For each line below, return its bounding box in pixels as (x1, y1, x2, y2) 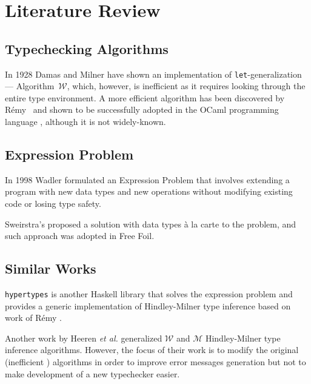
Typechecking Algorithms (5, 39, 169, 58)
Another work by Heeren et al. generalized (5, 331, 162, 344)
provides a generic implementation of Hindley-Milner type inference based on (5, 299, 291, 312)
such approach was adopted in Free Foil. (5, 229, 155, 242)
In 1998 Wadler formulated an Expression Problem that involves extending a (5, 173, 290, 186)
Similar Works (5, 259, 96, 278)
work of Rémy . (5, 311, 62, 324)
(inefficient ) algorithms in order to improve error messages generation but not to (5, 355, 306, 368)
